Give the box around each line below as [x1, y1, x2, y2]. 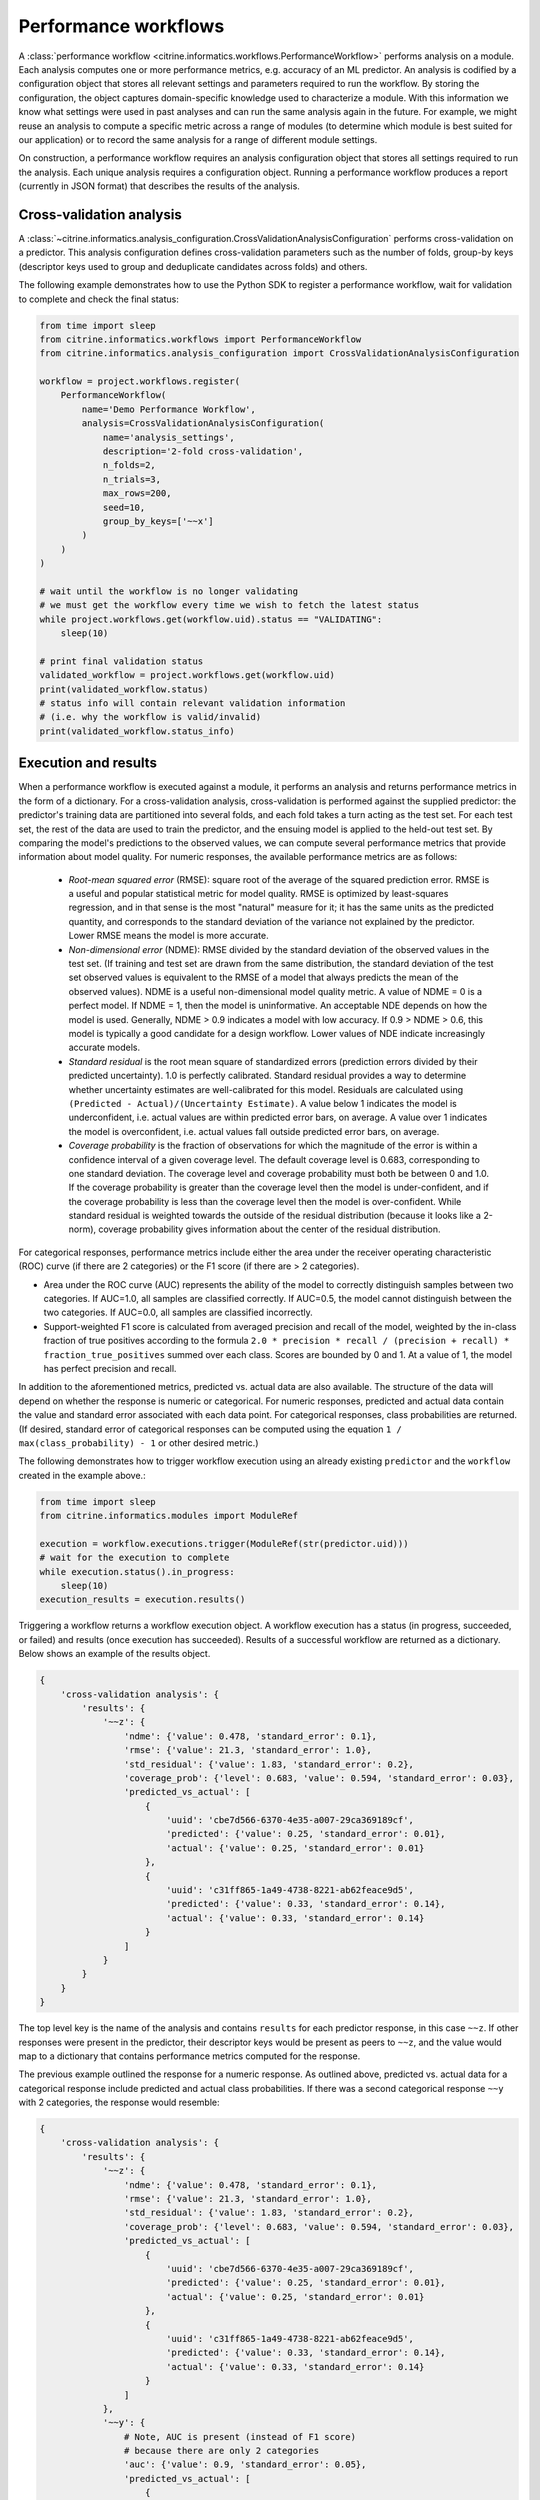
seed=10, [102, 501, 146, 513]
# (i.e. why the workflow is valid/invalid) [39, 711, 262, 723]
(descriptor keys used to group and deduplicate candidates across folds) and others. [18, 260, 368, 272]
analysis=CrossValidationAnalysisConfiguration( [81, 418, 325, 429]
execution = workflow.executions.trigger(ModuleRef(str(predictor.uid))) [39, 1538, 409, 1549]
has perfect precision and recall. [43, 1362, 177, 1374]
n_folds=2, [102, 460, 157, 471]
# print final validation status [39, 655, 204, 667]
